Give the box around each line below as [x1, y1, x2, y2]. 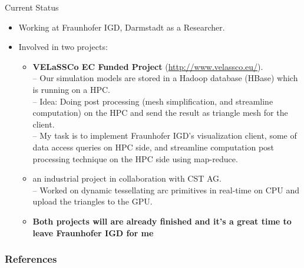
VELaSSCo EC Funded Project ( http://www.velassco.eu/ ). [32, 60, 263, 72]
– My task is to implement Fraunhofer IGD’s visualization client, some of [32, 129, 297, 142]
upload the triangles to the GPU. [32, 195, 153, 207]
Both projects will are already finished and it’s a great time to [32, 215, 292, 227]
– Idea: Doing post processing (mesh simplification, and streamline [32, 95, 273, 107]
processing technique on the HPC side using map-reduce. [32, 152, 238, 165]
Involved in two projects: [18, 41, 108, 53]
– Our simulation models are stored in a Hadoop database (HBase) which [32, 72, 298, 84]
